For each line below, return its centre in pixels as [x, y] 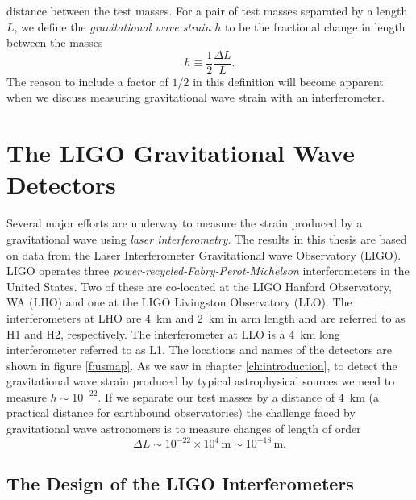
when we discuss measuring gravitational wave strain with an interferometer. [196, 97]
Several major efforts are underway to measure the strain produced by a [185, 223]
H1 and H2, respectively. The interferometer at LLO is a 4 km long [173, 333]
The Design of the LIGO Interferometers [180, 483]
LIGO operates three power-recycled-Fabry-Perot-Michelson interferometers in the [208, 271]
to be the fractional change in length [315, 26]
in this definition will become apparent [288, 81]
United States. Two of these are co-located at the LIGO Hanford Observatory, [199, 286]
